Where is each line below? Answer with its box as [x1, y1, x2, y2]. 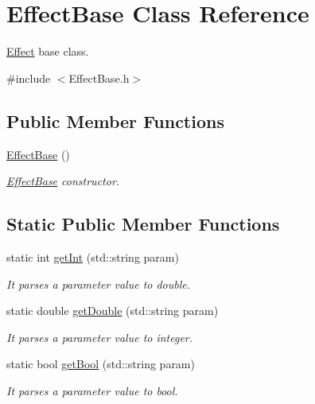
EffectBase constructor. [6, 173, 120, 189]
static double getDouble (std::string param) [6, 302, 219, 319]
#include [6, 69, 51, 86]
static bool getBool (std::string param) [6, 355, 195, 372]
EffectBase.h [68, 69, 130, 86]
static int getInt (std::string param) [6, 248, 179, 265]
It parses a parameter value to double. [6, 275, 191, 292]
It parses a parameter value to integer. [6, 328, 193, 345]
